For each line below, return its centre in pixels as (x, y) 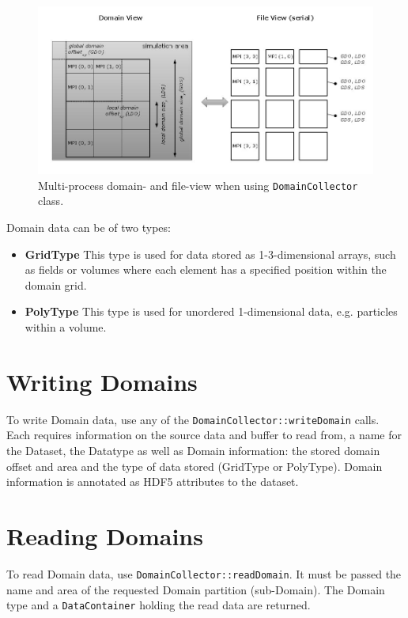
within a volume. (66, 327)
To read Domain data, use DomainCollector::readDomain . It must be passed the (204, 573)
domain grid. (56, 284)
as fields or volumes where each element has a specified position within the (206, 269)
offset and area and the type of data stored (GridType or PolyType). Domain (195, 466)
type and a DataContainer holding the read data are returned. (159, 605)
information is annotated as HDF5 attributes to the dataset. (153, 482)
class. (51, 201)
